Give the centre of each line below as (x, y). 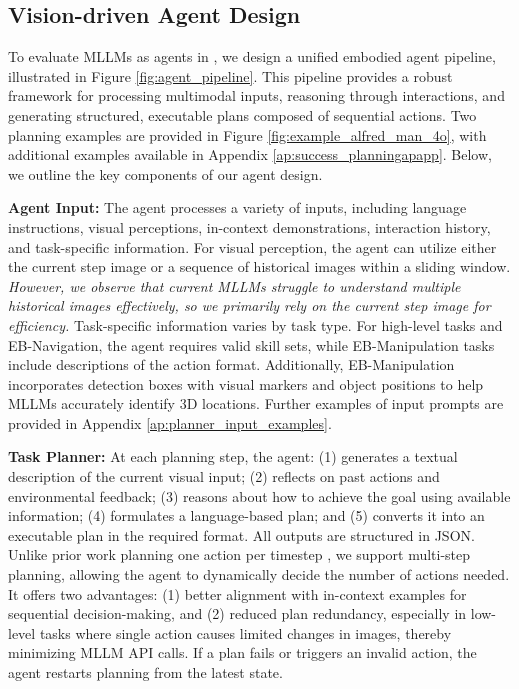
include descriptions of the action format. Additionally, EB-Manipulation (231, 364)
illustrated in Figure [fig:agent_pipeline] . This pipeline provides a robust (230, 75)
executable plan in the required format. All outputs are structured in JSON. (241, 534)
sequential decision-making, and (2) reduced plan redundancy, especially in (237, 613)
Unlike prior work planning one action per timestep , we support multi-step (239, 554)
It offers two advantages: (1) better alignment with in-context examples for (237, 593)
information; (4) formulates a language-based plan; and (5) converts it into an (246, 515)
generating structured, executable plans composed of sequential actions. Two (242, 114)
